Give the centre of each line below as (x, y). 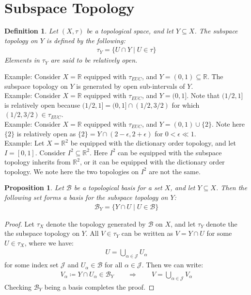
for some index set (31, 265)
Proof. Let (19, 223)
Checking (18, 287)
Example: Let (24, 143)
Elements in (22, 60)
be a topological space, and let (130, 31)
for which (186, 105)
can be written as (147, 233)
